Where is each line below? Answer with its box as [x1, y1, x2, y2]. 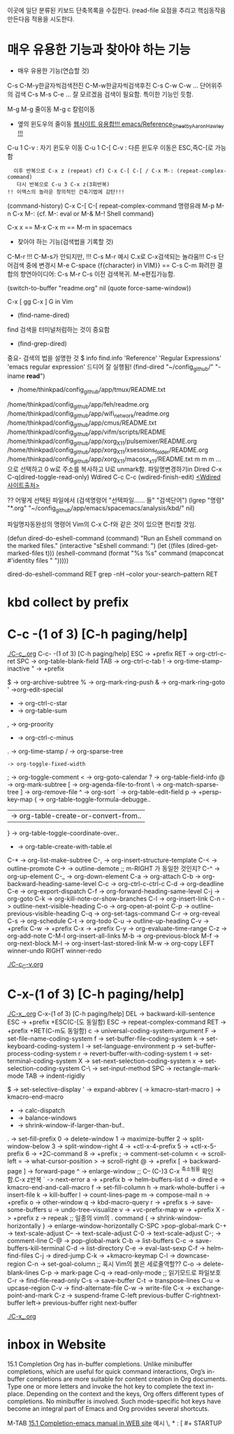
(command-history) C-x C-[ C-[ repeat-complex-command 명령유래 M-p [7, 202, 215, 210]
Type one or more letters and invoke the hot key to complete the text [7, 1382, 205, 1391]
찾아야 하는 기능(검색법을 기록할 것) [17, 237, 114, 246]
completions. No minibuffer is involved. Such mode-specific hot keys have [7, 1397, 221, 1405]
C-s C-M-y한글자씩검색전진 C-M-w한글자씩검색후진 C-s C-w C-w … [7, 81, 198, 90]
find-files [7, 1251, 34, 1260]
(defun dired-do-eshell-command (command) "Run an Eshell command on [7, 534, 222, 542]
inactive [7, 664, 30, 673]
